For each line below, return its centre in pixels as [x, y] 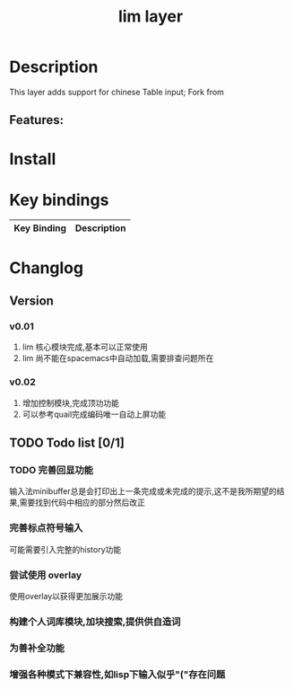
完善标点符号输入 [46, 528]
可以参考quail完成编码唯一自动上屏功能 [94, 414]
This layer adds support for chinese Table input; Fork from [117, 92]
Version [31, 301]
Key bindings [59, 200]
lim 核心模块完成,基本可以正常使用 [85, 347]
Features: [37, 120]
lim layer [151, 17]
